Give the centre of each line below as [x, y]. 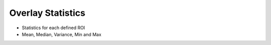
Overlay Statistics [47, 13]
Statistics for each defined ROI [53, 28]
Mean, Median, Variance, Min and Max [61, 34]
